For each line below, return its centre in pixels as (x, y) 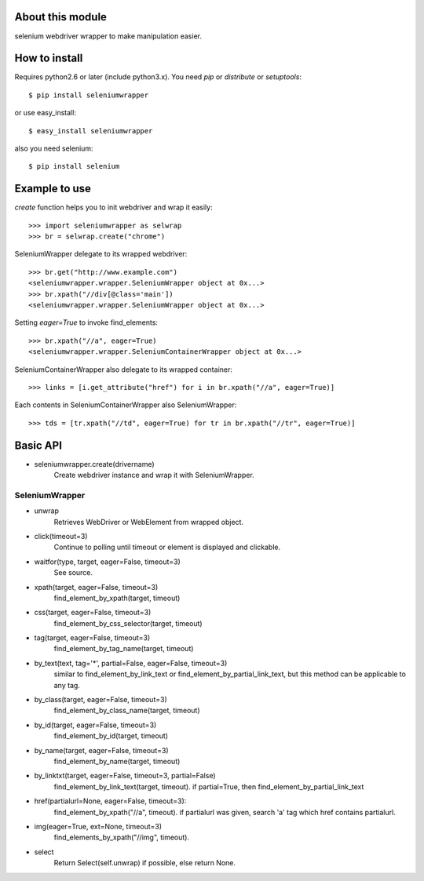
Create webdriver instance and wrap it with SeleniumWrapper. (154, 475)
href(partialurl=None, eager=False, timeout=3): (110, 801)
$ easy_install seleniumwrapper (91, 131)
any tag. (67, 685)
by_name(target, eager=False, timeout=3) (101, 750)
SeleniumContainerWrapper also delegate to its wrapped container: (124, 370)
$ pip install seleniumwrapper (89, 95)
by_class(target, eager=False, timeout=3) (101, 700)
